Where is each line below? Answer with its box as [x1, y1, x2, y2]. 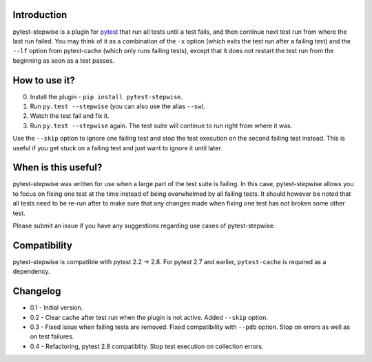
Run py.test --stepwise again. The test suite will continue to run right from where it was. [30, 121, 293, 130]
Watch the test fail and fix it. [30, 112, 110, 120]
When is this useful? [12, 162, 103, 174]
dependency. [12, 268, 50, 276]
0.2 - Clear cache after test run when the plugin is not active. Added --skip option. [30, 313, 268, 321]
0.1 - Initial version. [30, 303, 83, 312]
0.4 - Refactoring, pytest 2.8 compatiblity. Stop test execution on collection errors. [30, 342, 264, 350]
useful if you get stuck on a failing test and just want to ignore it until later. [12, 143, 223, 152]
